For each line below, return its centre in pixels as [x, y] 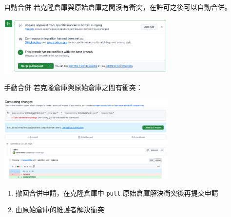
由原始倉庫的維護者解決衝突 [60, 209]
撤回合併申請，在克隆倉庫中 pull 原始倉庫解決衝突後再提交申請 [117, 193]
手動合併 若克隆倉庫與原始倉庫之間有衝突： [73, 87]
